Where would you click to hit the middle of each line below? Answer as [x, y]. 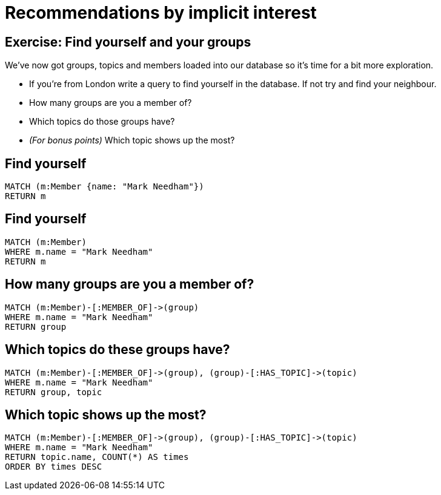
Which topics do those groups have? [102, 122]
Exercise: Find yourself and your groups [128, 42]
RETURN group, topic [54, 392]
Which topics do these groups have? [118, 350]
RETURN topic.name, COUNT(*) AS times [97, 457]
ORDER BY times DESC [54, 467]
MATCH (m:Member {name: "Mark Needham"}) [104, 187]
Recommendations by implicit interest [161, 13]
